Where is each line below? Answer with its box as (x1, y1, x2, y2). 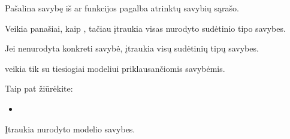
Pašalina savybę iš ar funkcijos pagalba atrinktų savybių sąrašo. (5, 2, 239, 14)
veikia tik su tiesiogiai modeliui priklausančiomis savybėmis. (5, 62, 225, 74)
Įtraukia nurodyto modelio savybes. (5, 122, 135, 135)
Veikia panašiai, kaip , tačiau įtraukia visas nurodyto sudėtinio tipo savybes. (5, 22, 286, 34)
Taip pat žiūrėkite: (5, 82, 73, 95)
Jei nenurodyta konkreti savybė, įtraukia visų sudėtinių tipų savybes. (5, 42, 259, 55)
